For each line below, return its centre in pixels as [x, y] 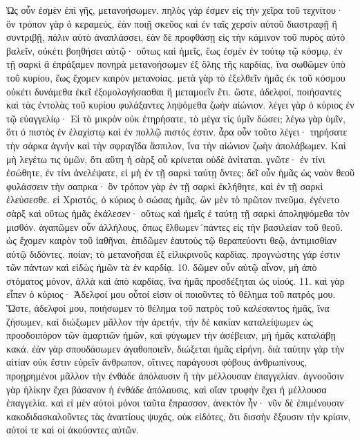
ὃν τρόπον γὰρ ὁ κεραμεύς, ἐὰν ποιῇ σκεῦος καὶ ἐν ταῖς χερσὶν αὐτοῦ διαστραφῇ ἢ [172, 23]
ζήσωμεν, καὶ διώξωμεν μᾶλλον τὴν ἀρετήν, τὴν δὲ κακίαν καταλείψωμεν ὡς [160, 321]
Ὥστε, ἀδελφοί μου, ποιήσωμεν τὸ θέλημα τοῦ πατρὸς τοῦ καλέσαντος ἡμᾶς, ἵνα [168, 308]
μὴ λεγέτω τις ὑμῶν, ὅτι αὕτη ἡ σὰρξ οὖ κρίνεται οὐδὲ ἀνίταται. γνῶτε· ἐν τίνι [166, 159]
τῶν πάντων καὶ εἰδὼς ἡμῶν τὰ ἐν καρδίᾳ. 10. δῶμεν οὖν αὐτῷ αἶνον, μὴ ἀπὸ [162, 267]
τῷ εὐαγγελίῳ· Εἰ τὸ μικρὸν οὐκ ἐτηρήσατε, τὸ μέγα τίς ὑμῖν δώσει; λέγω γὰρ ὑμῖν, [176, 118]
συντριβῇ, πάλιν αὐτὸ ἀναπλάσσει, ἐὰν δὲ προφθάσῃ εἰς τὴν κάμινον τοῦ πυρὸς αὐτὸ [176, 37]
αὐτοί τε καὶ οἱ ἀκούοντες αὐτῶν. [73, 430]
